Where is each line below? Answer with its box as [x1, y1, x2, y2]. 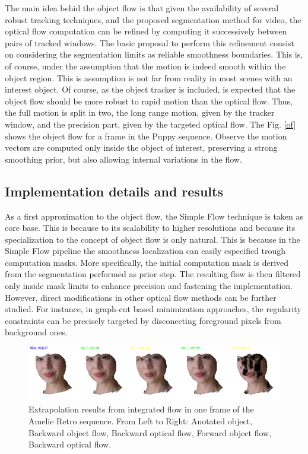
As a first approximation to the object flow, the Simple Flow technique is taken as [5, 209, 304, 222]
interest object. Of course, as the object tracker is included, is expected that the [5, 83, 296, 96]
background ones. [5, 326, 68, 338]
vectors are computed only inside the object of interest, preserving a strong [5, 141, 278, 154]
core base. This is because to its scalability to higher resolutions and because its [5, 221, 296, 234]
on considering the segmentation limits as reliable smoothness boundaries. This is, [5, 48, 303, 61]
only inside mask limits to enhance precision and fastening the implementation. [5, 280, 293, 292]
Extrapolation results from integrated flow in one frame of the [28, 403, 254, 415]
